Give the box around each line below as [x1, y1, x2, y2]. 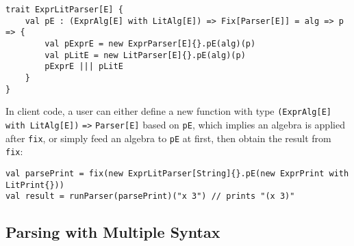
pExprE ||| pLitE [45, 61, 123, 72]
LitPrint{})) [5, 180, 64, 190]
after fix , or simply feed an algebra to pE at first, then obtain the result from [5, 131, 331, 145]
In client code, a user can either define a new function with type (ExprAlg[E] [5, 104, 331, 118]
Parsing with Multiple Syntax [5, 221, 220, 243]
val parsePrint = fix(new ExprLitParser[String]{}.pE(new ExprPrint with [5, 168, 349, 178]
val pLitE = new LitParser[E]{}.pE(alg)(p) [45, 50, 246, 60]
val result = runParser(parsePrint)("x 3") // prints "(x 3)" [5, 191, 295, 202]
